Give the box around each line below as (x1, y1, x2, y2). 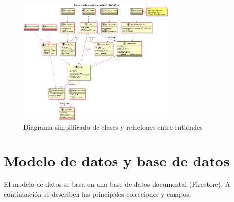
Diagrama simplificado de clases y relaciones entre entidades (23, 122, 203, 132)
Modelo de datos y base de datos (4, 151, 230, 171)
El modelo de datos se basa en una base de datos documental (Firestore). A (4, 179, 231, 189)
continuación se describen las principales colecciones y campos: (4, 188, 191, 199)
